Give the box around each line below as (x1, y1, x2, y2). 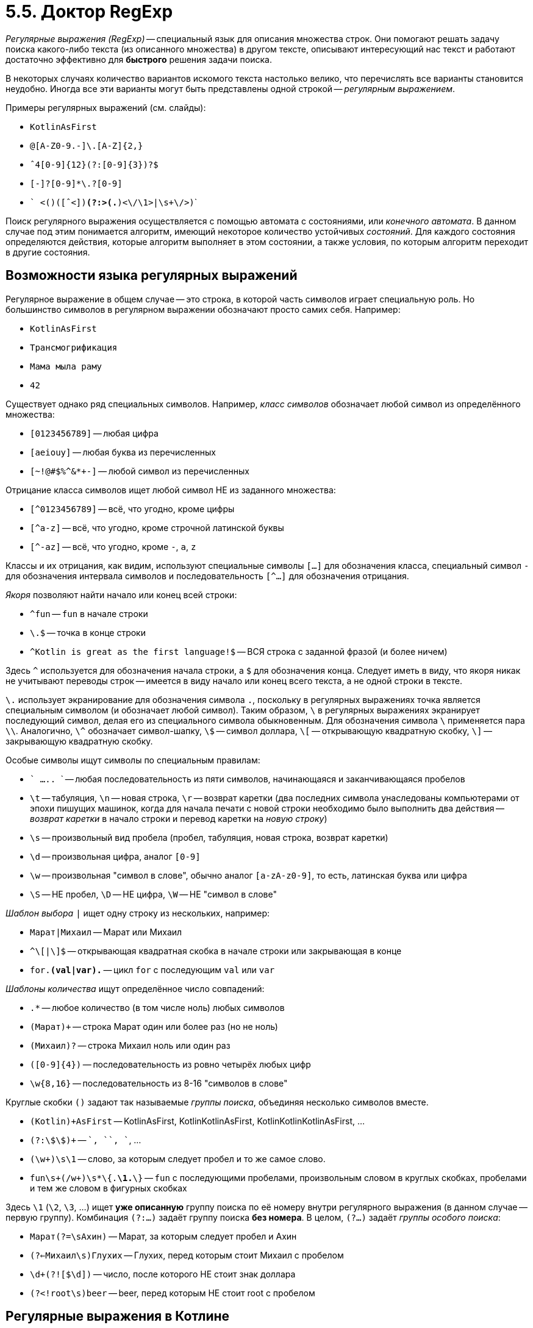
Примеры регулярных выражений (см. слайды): (5, 102, 206, 113)
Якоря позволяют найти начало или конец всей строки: (5, 589, 237, 600)
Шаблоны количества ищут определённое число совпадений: (5, 983, 265, 994)
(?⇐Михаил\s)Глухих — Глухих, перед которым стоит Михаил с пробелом (30, 1249, 344, 1260)
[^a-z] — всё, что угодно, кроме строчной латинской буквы (30, 522, 284, 533)
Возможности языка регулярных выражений (5, 268, 298, 284)
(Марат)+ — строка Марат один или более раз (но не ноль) (30, 1021, 278, 1032)
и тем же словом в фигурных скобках (30, 1182, 187, 1193)
